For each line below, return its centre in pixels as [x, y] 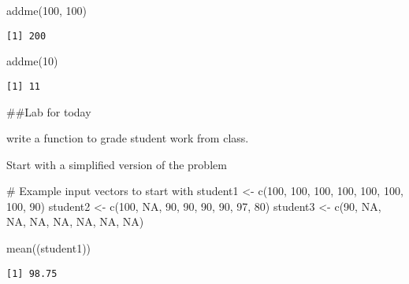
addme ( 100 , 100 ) [46, 10]
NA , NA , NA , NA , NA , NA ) [75, 221]
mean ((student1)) [49, 248]
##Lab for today [49, 111]
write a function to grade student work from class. [128, 138]
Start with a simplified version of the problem [117, 164]
